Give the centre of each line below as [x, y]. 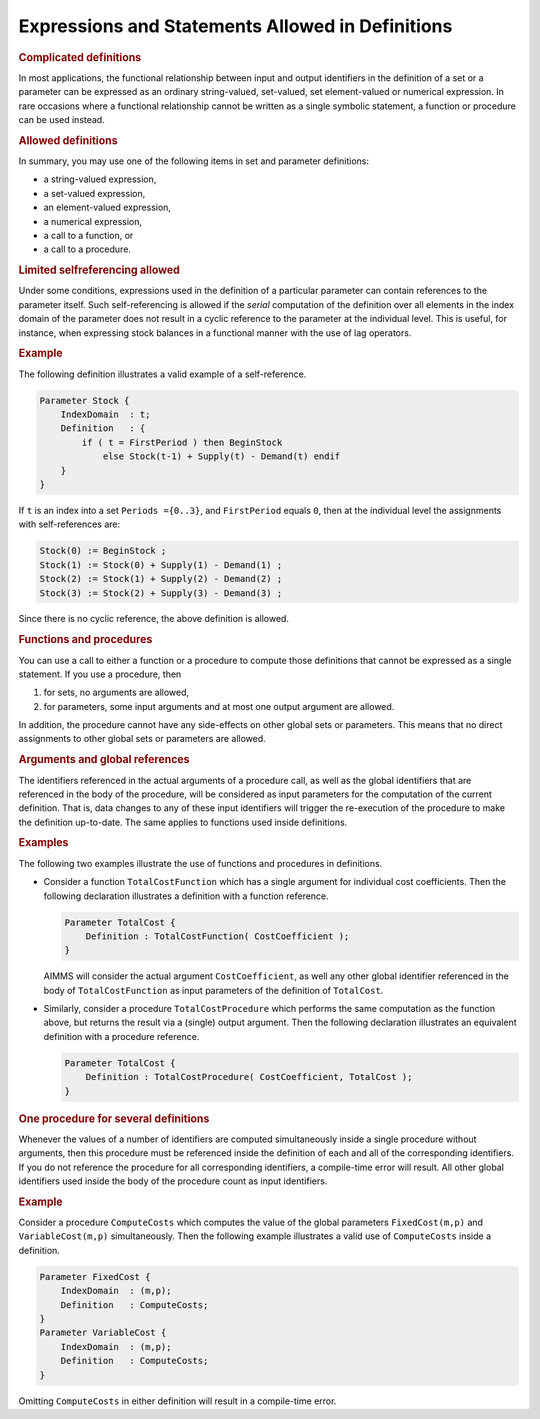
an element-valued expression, [107, 207]
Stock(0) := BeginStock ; [103, 551]
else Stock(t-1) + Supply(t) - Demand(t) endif [221, 456]
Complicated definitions [80, 57]
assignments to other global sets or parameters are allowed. [142, 739]
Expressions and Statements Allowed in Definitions [235, 26]
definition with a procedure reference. [121, 1036]
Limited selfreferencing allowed [99, 270]
